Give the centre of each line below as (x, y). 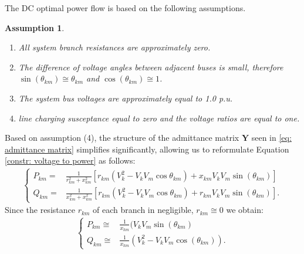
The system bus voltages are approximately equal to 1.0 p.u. (126, 98)
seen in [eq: (271, 138)
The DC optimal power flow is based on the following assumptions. (125, 8)
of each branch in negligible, (143, 210)
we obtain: (245, 210)
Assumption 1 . (35, 27)
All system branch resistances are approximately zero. (114, 47)
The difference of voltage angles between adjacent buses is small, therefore (151, 67)
